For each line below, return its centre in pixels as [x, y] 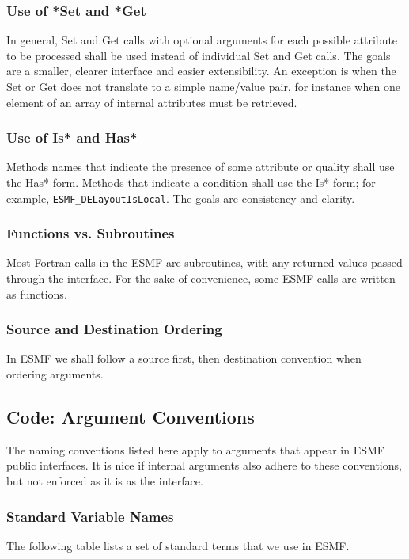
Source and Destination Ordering [114, 329]
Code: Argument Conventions [131, 417]
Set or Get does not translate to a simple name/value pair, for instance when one [203, 86]
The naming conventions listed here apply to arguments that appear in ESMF [195, 449]
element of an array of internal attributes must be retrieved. [152, 102]
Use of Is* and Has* [72, 137]
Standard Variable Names [90, 516]
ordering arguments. [55, 374]
